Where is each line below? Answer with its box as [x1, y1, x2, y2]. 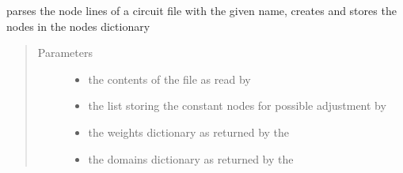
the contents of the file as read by [88, 70, 251, 87]
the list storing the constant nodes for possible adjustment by [88, 97, 386, 114]
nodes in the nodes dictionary [6, 17, 150, 34]
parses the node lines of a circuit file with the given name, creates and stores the [6, 2, 397, 18]
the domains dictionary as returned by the [88, 150, 294, 167]
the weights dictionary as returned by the [88, 123, 290, 140]
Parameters [37, 44, 93, 61]
